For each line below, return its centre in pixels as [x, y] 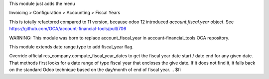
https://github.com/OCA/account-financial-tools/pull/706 [68, 29]
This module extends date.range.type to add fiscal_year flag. [71, 46]
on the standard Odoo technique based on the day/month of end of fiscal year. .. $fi [95, 70]
